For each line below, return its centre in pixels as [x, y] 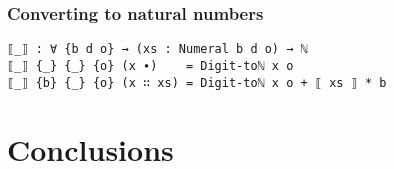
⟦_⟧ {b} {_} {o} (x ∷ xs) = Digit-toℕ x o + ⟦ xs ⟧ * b [197, 82]
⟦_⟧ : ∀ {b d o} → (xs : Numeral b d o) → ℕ [157, 49]
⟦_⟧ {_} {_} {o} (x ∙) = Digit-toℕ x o [150, 65]
